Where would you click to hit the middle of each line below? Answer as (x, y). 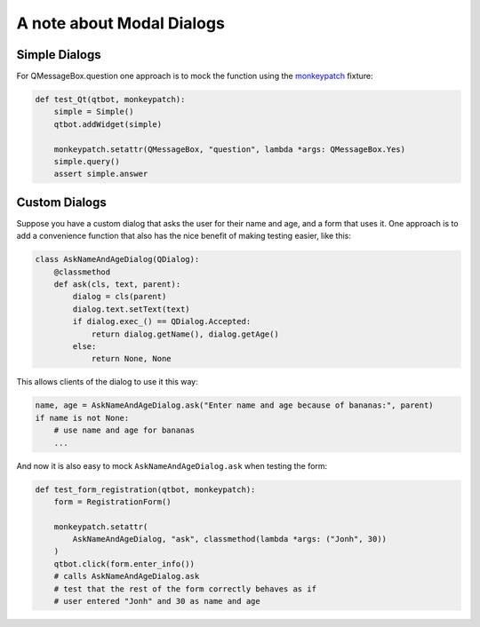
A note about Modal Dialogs (121, 23)
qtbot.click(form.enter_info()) (124, 564)
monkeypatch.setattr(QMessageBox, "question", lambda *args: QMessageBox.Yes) (230, 149)
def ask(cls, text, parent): (117, 285)
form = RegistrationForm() (113, 501)
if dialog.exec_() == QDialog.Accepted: (162, 321)
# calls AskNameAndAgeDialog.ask (127, 576)
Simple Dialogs (59, 55)
